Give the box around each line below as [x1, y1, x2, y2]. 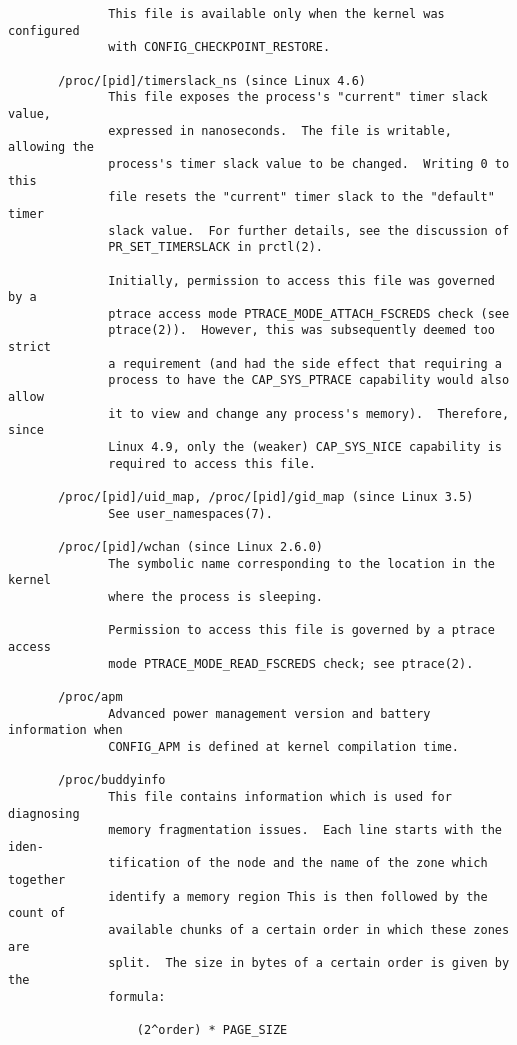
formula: [108, 989, 166, 1004]
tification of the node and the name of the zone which [108, 856, 488, 871]
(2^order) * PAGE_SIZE [136, 1023, 288, 1038]
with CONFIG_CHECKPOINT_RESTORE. [108, 40, 331, 55]
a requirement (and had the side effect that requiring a [108, 356, 502, 371]
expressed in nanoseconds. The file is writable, [108, 123, 452, 138]
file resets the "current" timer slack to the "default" [108, 190, 495, 205]
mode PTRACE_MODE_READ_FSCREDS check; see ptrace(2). [108, 656, 474, 671]
